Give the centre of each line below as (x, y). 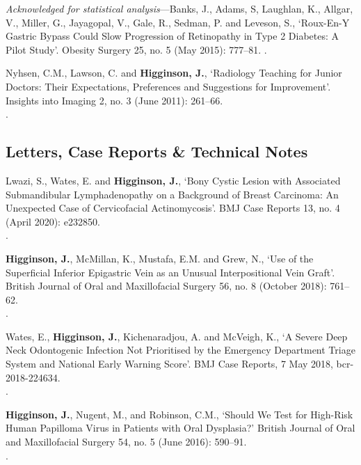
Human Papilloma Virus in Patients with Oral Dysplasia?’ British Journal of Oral (180, 428)
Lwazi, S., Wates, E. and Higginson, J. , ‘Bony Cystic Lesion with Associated (173, 180)
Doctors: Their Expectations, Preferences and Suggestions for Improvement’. (168, 86)
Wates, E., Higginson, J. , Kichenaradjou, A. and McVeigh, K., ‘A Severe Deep (177, 336)
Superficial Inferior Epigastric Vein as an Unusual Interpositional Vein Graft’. (170, 272)
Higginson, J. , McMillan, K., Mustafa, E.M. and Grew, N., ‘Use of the (160, 258)
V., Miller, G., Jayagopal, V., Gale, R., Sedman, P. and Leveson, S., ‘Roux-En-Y (178, 22)
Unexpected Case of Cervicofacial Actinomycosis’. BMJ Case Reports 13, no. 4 (173, 208)
